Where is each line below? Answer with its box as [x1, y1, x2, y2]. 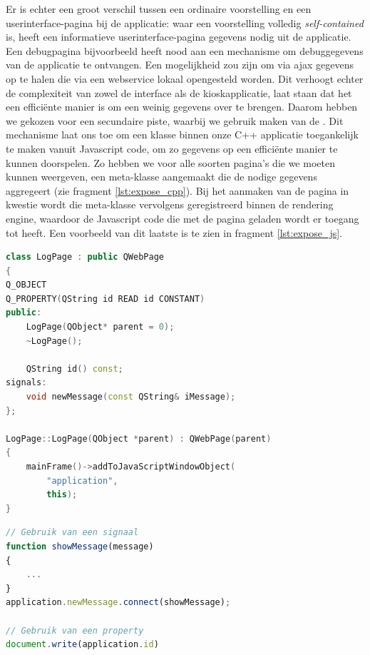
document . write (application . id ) [6, 639, 159, 650]
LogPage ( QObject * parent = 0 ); [26, 322, 175, 332]
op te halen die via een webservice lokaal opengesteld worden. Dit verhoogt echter [6, 71, 364, 86]
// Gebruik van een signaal [6, 527, 139, 538]
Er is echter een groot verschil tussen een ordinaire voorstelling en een [6, 1, 312, 16]
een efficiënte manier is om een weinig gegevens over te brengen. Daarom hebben [6, 99, 358, 114]
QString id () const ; [26, 363, 123, 374]
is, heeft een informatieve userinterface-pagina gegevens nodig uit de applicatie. [6, 29, 351, 44]
